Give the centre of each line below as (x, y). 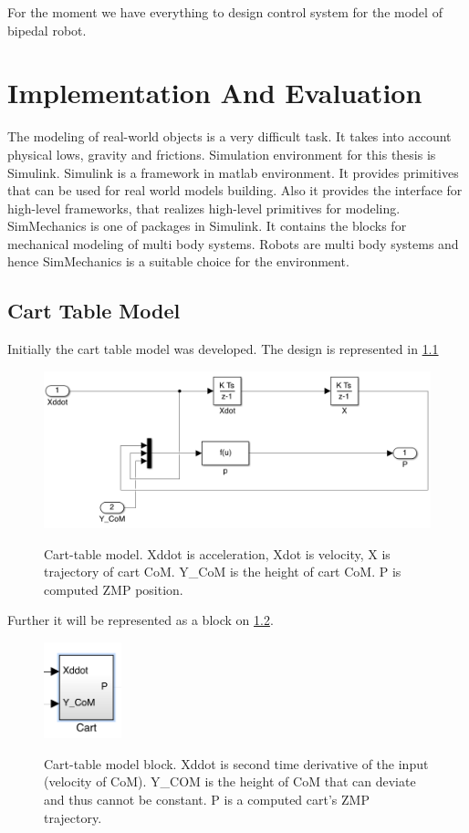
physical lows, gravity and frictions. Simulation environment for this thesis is (222, 154)
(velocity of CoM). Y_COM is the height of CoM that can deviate (230, 781)
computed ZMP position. (114, 589)
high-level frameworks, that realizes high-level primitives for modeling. (204, 208)
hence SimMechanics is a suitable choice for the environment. (178, 261)
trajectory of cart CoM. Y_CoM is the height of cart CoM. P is (223, 572)
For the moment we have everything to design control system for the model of (225, 12)
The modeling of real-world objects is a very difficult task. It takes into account (229, 136)
